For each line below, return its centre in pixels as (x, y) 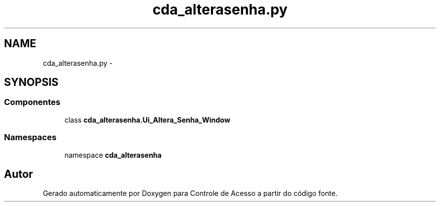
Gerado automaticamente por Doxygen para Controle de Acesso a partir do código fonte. (190, 193)
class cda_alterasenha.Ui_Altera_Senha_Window (147, 120)
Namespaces (30, 137)
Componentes (32, 102)
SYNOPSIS (31, 82)
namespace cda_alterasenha (113, 155)
